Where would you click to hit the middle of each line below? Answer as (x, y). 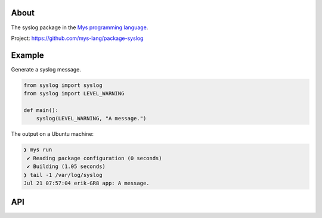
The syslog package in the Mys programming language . (80, 27)
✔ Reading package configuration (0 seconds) (95, 158)
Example (27, 55)
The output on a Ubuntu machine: (52, 134)
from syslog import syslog (63, 85)
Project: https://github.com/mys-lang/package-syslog (77, 38)
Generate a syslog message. (46, 69)
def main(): (41, 110)
